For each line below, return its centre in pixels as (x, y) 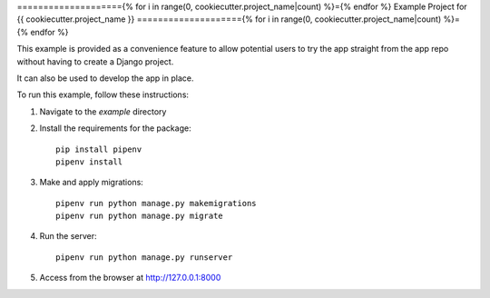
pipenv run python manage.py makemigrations (157, 203)
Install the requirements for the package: (115, 128)
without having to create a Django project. (95, 61)
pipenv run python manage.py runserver (144, 257)
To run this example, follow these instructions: (103, 94)
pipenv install (89, 162)
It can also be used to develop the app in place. (105, 78)
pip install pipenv (99, 149)
